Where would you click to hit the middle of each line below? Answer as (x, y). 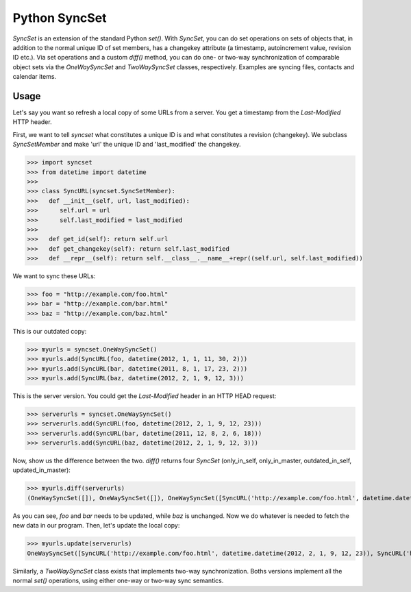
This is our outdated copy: (50, 331)
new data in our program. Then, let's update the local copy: (96, 526)
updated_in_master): (42, 470)
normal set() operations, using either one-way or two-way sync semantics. (118, 580)
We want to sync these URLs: (54, 276)
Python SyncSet (60, 18)
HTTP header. (32, 122)
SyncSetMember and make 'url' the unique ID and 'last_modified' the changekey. (127, 145)
